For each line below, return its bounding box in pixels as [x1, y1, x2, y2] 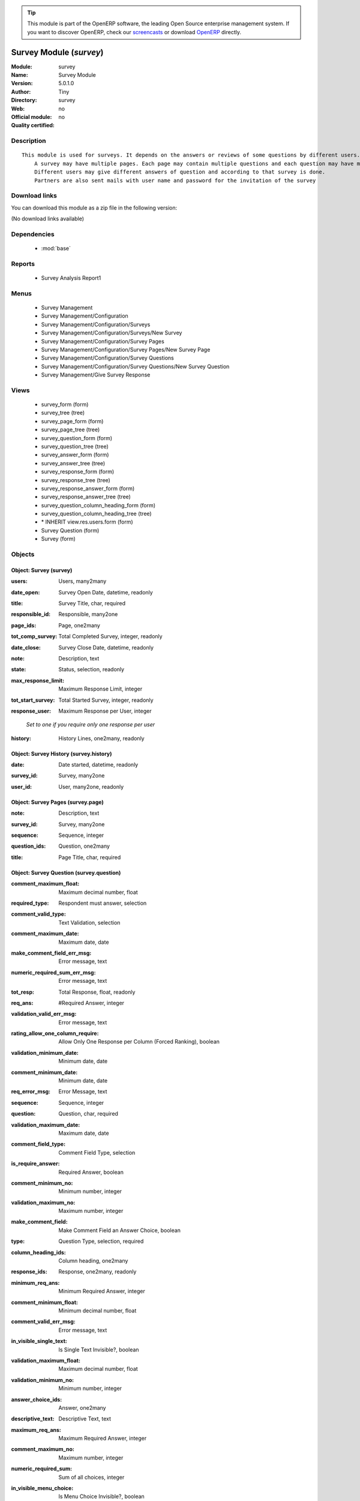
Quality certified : [11, 122, 55, 129]
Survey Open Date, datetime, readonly [58, 588, 153, 596]
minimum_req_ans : [11, 1279, 60, 1286]
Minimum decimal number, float [58, 1307, 137, 1314]
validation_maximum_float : [11, 1357, 81, 1364]
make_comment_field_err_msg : [11, 949, 92, 956]
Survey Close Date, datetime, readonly [58, 644, 154, 651]
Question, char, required [58, 1110, 118, 1117]
